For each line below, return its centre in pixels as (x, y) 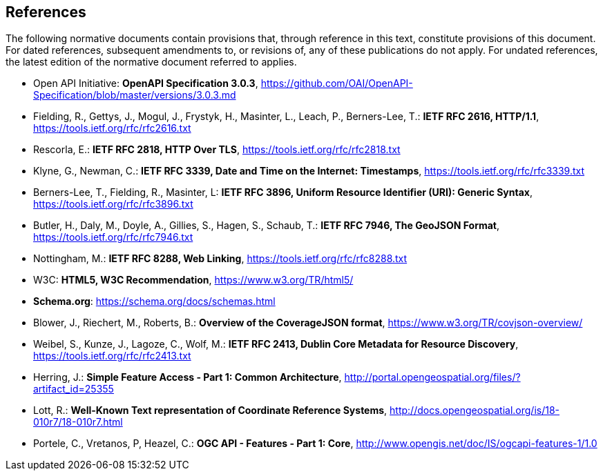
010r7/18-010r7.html (78, 422)
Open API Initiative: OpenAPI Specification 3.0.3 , (146, 83)
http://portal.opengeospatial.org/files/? (432, 377)
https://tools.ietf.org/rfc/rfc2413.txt (112, 356)
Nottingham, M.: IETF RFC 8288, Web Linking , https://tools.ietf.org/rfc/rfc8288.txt (220, 259)
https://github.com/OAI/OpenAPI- (337, 83)
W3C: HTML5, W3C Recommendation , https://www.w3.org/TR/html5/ (193, 280)
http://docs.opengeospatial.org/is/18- (475, 410)
